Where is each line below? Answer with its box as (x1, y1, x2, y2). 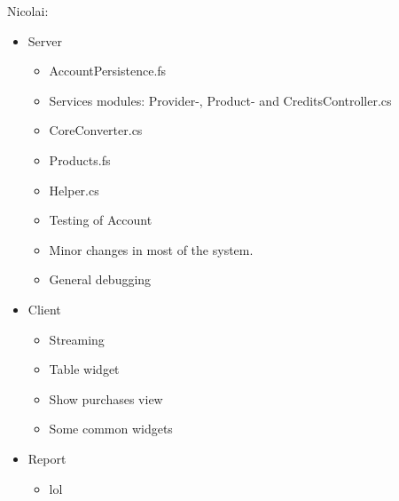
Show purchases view (49, 389, 163, 408)
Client (27, 299, 61, 318)
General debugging (49, 270, 152, 289)
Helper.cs (49, 180, 99, 199)
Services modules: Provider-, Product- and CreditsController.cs (49, 91, 392, 109)
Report (27, 449, 66, 467)
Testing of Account (49, 211, 153, 229)
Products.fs (49, 150, 111, 169)
